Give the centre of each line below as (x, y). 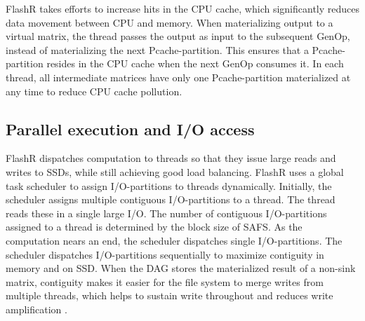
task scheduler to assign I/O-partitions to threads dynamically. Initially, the (169, 185)
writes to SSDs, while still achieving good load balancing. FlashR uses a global (175, 171)
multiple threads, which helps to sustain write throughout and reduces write (170, 295)
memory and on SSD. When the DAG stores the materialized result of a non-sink (181, 268)
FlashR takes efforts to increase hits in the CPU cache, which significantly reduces (183, 8)
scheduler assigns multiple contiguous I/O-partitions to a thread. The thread (171, 199)
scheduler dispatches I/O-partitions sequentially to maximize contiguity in (165, 254)
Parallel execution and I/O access (130, 129)
